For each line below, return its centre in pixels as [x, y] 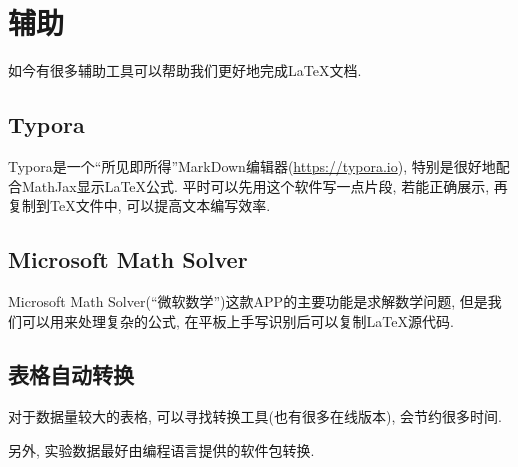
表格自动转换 [71, 374]
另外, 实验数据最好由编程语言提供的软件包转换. [161, 449]
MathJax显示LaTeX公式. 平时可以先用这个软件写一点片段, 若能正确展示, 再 [264, 185]
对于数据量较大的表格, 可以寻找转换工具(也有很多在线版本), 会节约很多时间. [255, 416]
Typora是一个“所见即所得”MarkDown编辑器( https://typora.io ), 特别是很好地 [252, 165]
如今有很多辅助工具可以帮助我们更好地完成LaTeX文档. [185, 70]
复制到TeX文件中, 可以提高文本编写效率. [139, 205]
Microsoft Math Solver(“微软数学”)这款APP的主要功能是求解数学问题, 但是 [248, 300]
